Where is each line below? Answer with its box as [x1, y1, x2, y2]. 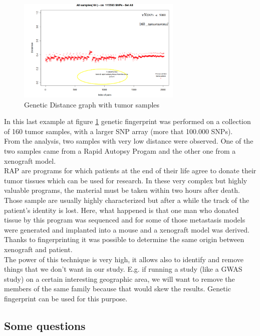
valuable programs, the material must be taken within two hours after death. [4, 185, 240, 195]
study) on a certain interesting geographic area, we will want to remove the [4, 273, 235, 284]
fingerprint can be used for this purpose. [4, 293, 128, 303]
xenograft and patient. [4, 244, 73, 254]
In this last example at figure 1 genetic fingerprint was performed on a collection [4, 116, 251, 127]
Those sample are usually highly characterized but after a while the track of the [4, 194, 249, 205]
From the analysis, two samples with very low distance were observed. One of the [4, 136, 253, 146]
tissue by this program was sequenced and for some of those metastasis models [4, 214, 245, 225]
